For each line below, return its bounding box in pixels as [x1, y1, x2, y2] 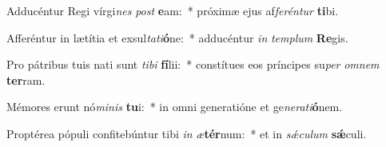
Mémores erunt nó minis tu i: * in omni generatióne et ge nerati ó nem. [6, 98, 343, 115]
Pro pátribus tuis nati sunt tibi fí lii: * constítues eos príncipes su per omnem [6, 56, 380, 73]
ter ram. [6, 71, 46, 88]
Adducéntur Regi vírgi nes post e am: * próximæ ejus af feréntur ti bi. [6, 2, 339, 18]
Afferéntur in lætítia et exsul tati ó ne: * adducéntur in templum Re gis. [6, 29, 348, 46]
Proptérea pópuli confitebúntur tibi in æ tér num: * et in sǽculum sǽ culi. [6, 125, 367, 141]
